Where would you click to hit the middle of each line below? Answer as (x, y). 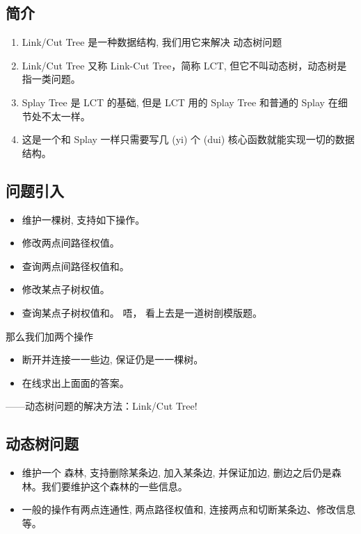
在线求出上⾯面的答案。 (75, 382)
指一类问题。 (51, 79)
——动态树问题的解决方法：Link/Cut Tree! (102, 406)
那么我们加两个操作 (49, 336)
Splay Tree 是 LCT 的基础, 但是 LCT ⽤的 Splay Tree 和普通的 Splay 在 (180, 102)
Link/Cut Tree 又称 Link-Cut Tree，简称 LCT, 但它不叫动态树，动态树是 (184, 65)
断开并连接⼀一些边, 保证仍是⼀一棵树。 (113, 359)
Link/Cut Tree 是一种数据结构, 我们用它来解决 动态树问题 (152, 42)
